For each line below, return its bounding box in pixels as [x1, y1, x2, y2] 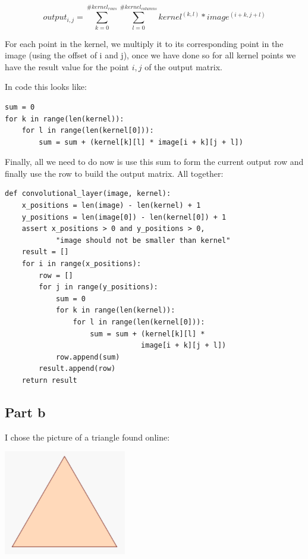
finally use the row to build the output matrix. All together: [5, 167, 224, 179]
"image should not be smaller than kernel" [55, 236, 231, 245]
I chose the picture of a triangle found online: [5, 430, 170, 443]
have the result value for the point [5, 60, 129, 73]
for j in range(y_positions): [39, 283, 158, 292]
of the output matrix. [144, 60, 222, 73]
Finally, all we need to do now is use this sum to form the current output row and [5, 155, 304, 168]
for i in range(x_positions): [21, 260, 142, 268]
